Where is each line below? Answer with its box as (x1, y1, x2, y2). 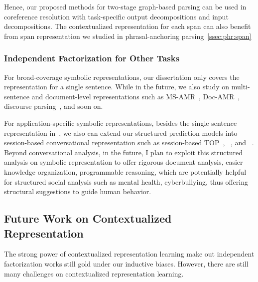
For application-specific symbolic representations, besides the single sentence (4, 117, 237, 128)
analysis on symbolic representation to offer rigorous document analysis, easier (4, 157, 243, 167)
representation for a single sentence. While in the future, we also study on (4, 81, 230, 92)
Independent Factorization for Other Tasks (4, 52, 180, 64)
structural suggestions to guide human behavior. (4, 186, 151, 197)
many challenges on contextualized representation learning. (4, 268, 184, 279)
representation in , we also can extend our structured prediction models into (4, 127, 238, 138)
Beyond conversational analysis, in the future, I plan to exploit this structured (4, 147, 243, 157)
